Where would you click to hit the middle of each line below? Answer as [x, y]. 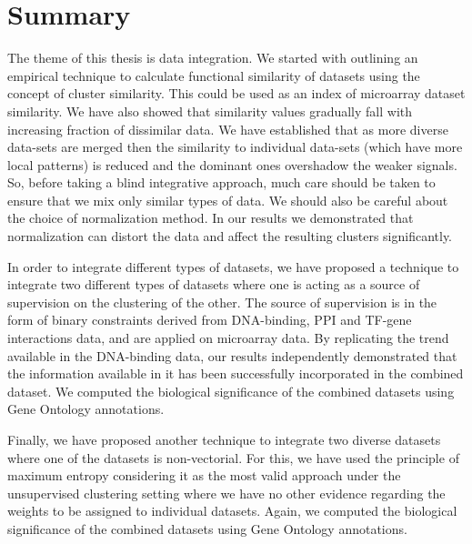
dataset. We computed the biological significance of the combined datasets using [231, 391]
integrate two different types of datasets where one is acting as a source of [214, 284]
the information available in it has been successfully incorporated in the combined [236, 373]
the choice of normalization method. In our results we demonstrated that [211, 218]
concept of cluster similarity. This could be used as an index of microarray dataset [236, 93]
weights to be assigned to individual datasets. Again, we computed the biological [232, 511]
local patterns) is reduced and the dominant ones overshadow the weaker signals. [232, 164]
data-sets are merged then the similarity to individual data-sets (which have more [235, 147]
